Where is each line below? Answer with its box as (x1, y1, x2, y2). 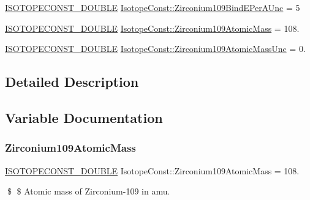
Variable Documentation (5, 108, 163, 127)
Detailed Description (5, 72, 139, 91)
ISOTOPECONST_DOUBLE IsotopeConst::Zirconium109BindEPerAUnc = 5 (5, 1, 300, 13)
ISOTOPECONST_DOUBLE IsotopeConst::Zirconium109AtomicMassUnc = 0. (5, 42, 306, 55)
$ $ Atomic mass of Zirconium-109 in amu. (7, 185, 170, 198)
